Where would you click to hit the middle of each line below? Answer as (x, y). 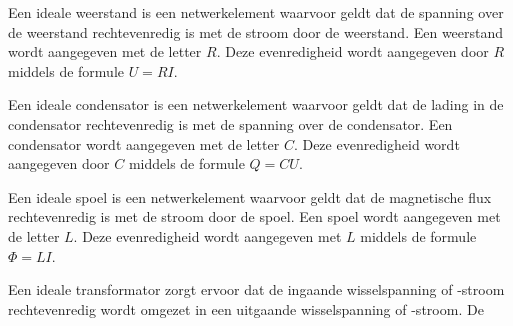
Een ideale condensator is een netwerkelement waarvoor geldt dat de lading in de (256, 104)
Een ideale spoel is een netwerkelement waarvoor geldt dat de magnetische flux (250, 196)
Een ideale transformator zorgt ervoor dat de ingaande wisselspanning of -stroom (256, 289)
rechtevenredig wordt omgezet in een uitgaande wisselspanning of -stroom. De (246, 308)
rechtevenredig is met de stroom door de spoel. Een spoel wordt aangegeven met (254, 216)
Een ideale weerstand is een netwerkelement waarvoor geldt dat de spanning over (256, 12)
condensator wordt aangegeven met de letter (144, 143)
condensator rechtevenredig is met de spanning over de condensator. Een (230, 123)
